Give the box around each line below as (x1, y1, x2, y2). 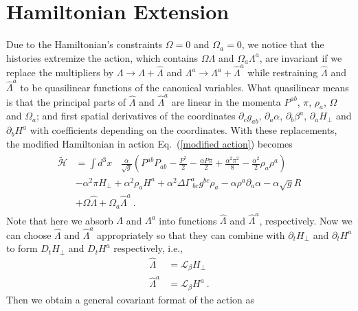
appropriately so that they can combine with (97, 227, 285, 242)
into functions (159, 213, 217, 227)
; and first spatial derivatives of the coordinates (36, 108, 236, 123)
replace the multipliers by (6, 65, 114, 80)
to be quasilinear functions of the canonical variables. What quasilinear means (20, 80, 349, 94)
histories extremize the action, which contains (6, 50, 199, 65)
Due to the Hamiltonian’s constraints (6, 37, 163, 51)
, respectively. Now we (259, 213, 353, 227)
